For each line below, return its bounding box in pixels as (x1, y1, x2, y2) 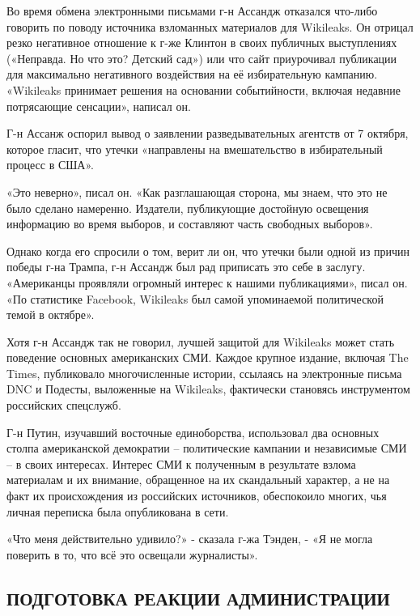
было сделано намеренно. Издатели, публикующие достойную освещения (6, 199, 369, 216)
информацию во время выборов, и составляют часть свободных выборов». (6, 215, 373, 232)
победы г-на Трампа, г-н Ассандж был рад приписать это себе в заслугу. (6, 258, 366, 275)
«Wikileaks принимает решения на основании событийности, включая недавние (6, 81, 401, 98)
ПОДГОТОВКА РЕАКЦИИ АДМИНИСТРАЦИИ (6, 585, 390, 610)
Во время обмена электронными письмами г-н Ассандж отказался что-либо (6, 2, 378, 19)
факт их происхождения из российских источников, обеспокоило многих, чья (6, 487, 387, 504)
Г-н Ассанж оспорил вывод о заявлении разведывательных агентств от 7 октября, (6, 125, 409, 142)
